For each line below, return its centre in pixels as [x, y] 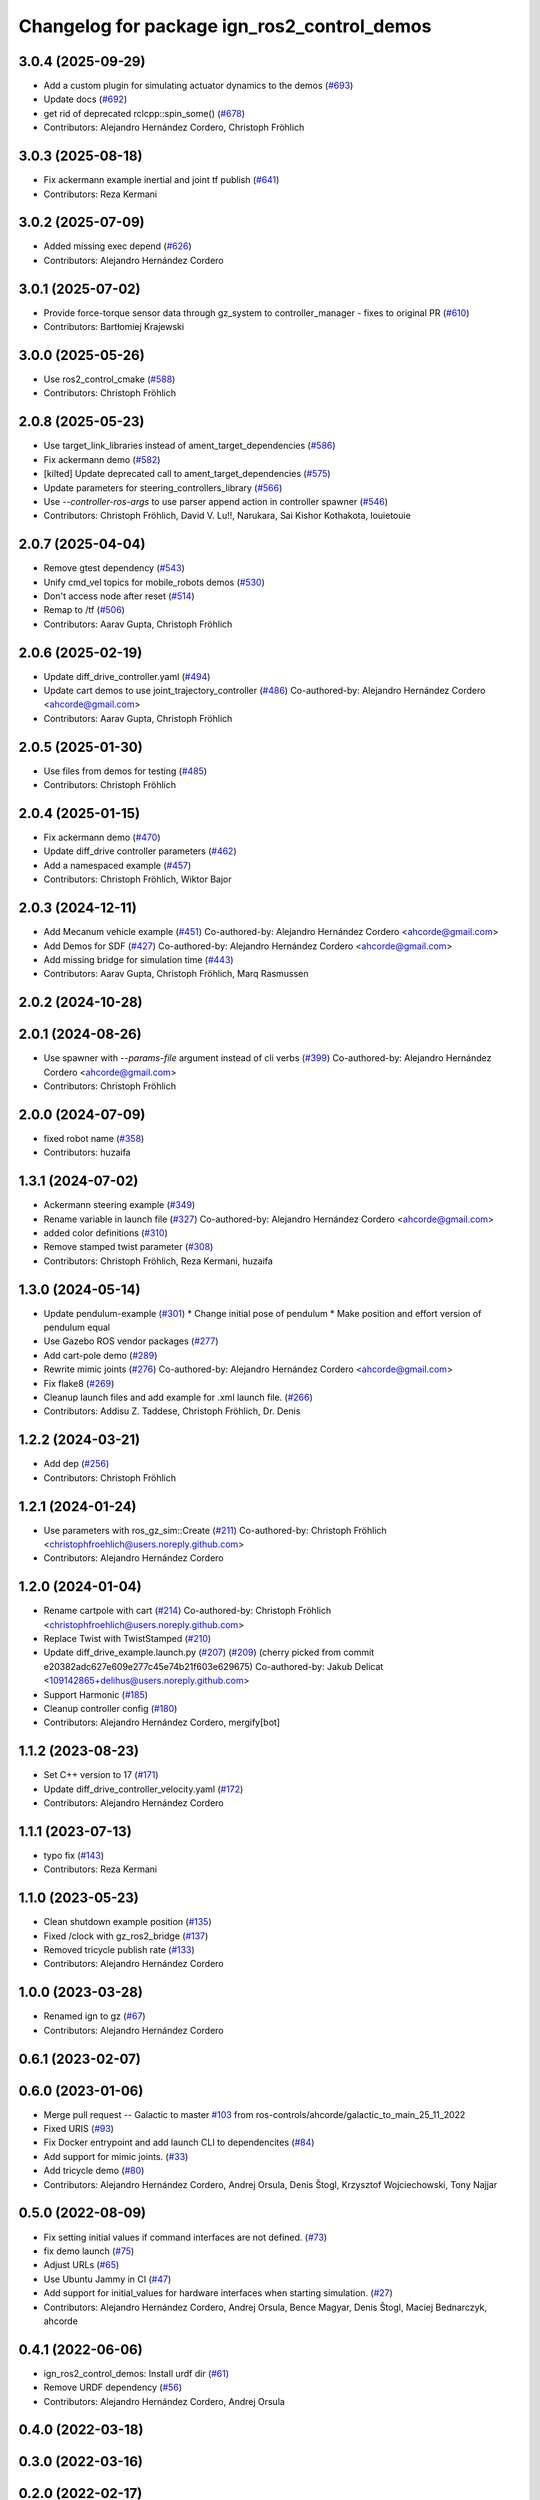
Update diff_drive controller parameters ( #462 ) [140, 851]
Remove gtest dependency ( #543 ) [114, 568]
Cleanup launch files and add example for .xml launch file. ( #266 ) [178, 1397]
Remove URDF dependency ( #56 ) [113, 2387]
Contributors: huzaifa [87, 1152]
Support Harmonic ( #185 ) [96, 1694]
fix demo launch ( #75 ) [89, 2251]
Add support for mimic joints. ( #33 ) [116, 2156]
